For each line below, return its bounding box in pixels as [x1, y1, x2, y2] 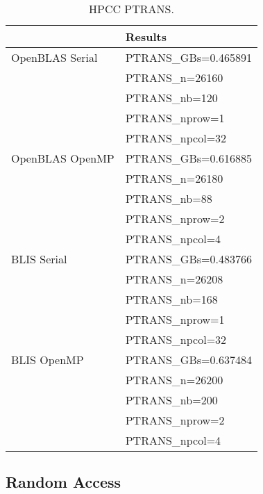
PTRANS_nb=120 [125, 90, 218, 106]
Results [125, 28, 167, 44]
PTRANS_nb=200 [125, 392, 218, 408]
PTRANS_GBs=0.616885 [125, 150, 252, 166]
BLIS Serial [11, 251, 67, 267]
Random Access [6, 471, 121, 493]
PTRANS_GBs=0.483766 [125, 251, 252, 267]
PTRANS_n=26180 [125, 170, 223, 186]
